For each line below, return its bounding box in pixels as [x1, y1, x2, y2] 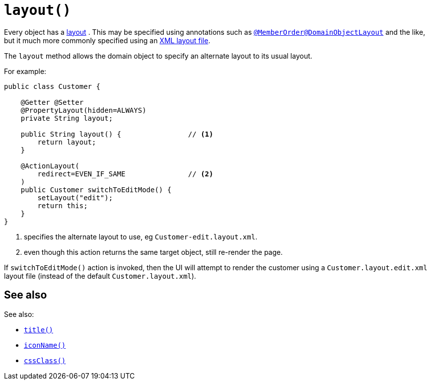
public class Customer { [4, 82, 100, 90]
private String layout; [20, 114, 113, 122]
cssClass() [24, 356, 66, 365]
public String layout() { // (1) [20, 130, 214, 138]
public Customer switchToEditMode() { [20, 185, 172, 194]
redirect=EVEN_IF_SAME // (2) [37, 169, 214, 178]
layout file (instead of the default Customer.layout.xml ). [4, 271, 196, 280]
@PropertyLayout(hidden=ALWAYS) [20, 106, 146, 114]
